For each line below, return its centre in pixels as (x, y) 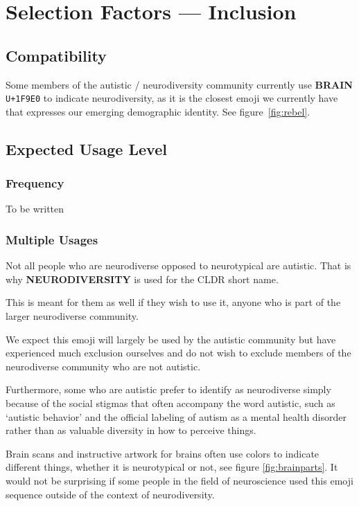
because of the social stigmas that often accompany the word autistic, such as (170, 403)
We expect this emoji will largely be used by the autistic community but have (171, 339)
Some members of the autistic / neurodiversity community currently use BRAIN (179, 84)
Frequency (35, 183)
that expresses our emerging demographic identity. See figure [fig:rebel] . (158, 111)
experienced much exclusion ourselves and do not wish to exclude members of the (178, 353)
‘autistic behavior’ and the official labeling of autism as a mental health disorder (176, 416)
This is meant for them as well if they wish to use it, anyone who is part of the (173, 302)
